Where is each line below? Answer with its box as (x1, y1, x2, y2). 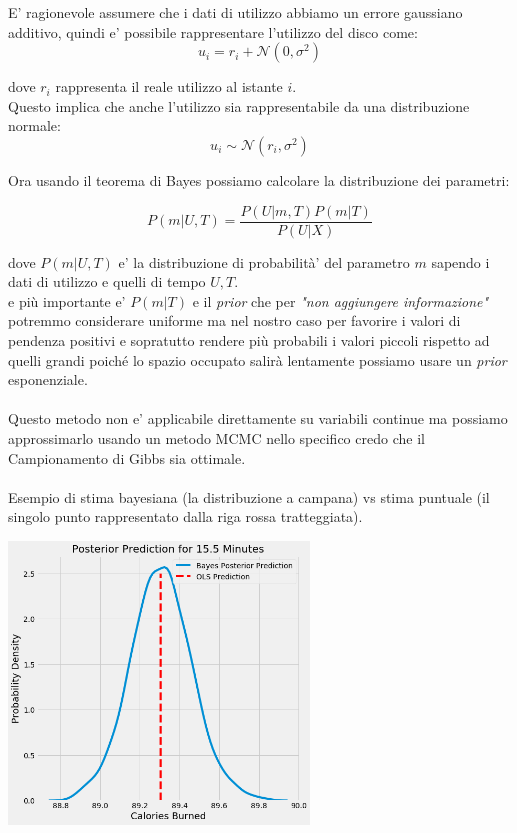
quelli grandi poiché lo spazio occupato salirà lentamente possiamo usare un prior (8, 349, 507, 370)
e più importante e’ (8, 290, 126, 311)
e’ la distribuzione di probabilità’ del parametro (118, 251, 410, 272)
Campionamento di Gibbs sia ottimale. (8, 447, 246, 468)
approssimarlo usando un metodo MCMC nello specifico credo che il (8, 427, 425, 448)
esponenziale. (8, 369, 88, 390)
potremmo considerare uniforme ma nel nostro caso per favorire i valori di (8, 310, 461, 331)
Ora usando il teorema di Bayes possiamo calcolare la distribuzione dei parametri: (8, 169, 510, 190)
